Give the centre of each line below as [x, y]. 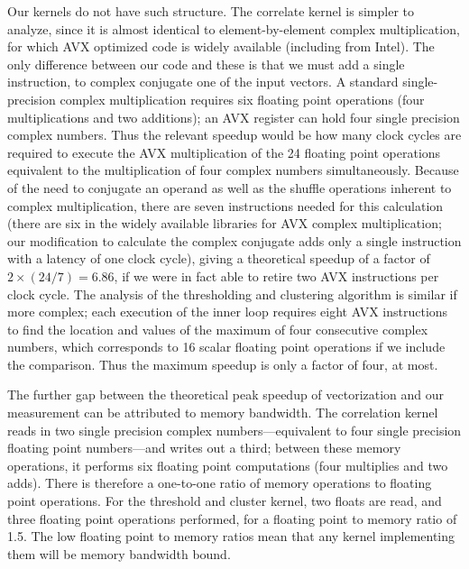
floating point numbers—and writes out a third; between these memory [204, 448]
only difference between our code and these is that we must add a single [206, 64]
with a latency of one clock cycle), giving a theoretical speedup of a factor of [219, 258]
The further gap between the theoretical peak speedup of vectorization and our [226, 395]
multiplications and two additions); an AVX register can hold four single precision [234, 117]
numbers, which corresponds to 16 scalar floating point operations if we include [226, 347]
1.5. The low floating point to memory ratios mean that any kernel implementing [231, 536]
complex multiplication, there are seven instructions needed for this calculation [225, 205]
